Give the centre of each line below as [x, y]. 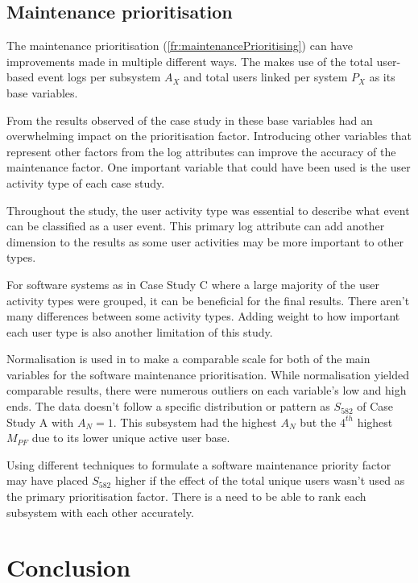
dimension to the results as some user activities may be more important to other [205, 241]
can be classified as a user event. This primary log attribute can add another [196, 226]
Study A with [40, 422]
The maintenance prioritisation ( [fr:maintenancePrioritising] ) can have [180, 45]
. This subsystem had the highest [195, 422]
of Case [375, 406]
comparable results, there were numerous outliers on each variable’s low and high [207, 390]
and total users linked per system [266, 77]
